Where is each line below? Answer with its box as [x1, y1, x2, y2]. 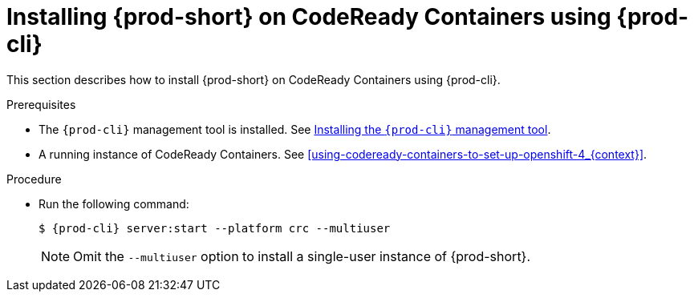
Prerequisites [6, 97, 76, 111]
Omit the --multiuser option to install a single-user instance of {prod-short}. [73, 248, 531, 264]
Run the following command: [39, 196, 189, 211]
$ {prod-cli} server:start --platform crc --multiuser [39, 221, 391, 235]
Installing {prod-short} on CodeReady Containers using [6, 3, 611, 30]
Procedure [6, 171, 62, 186]
